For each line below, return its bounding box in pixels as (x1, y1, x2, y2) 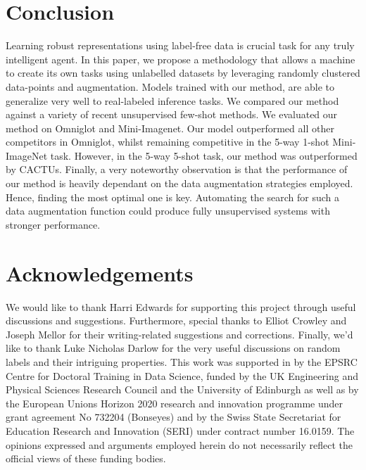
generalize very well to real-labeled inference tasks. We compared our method (6, 93, 339, 108)
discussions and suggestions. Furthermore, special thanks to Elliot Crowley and (6, 313, 347, 328)
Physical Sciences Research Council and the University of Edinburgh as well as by (6, 382, 359, 397)
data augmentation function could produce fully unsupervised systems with (6, 203, 330, 218)
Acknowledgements (6, 258, 194, 287)
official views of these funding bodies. (6, 451, 166, 466)
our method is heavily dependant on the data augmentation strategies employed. (6, 176, 353, 191)
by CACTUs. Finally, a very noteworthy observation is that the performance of (6, 162, 348, 177)
